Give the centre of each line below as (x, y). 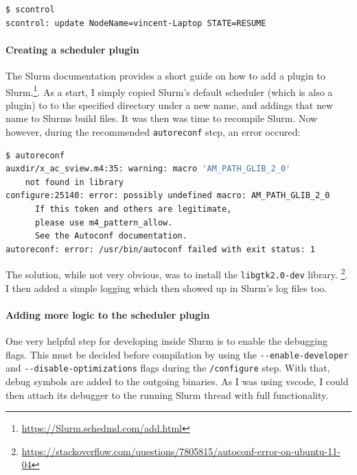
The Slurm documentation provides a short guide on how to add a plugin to (165, 75)
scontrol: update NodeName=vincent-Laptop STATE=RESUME (136, 23)
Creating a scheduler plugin (72, 49)
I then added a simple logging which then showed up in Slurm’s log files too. (166, 288)
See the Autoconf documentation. (111, 236)
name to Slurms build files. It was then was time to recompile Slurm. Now (162, 118)
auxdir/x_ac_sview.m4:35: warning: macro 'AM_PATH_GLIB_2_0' (148, 169)
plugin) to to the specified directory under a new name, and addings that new (170, 105)
